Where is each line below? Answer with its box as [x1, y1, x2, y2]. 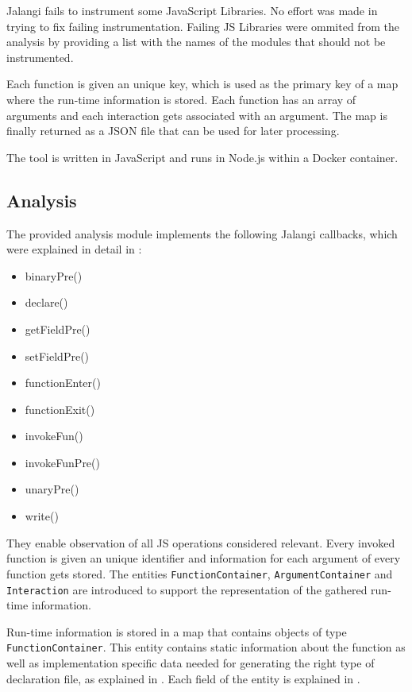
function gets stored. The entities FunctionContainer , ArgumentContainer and [6, 565, 393, 582]
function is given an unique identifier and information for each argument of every [6, 550, 401, 566]
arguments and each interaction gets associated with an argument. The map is [6, 106, 387, 123]
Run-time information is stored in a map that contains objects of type [6, 623, 347, 640]
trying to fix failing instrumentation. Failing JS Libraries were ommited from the [6, 17, 399, 34]
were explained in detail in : [6, 241, 142, 257]
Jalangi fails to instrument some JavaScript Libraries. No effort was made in [6, 2, 378, 18]
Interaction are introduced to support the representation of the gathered [6, 581, 368, 597]
